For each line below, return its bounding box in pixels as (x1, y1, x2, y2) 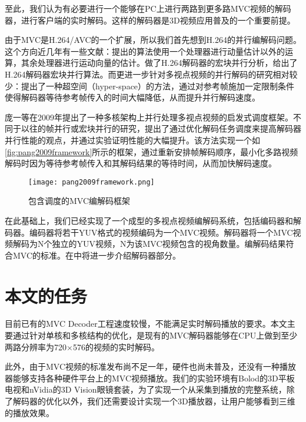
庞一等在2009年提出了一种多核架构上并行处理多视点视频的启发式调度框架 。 (5, 110, 293, 123)
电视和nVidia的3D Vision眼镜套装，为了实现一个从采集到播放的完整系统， (5, 383, 287, 396)
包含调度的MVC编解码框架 (28, 195, 131, 207)
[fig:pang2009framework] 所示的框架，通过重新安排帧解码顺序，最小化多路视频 (5, 145, 298, 158)
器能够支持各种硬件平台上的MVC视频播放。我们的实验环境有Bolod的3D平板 (5, 371, 295, 384)
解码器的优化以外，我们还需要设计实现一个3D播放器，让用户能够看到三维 (12, 395, 295, 407)
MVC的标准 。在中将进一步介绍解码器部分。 (12, 249, 181, 261)
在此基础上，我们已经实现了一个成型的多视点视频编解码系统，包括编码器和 (5, 214, 293, 226)
